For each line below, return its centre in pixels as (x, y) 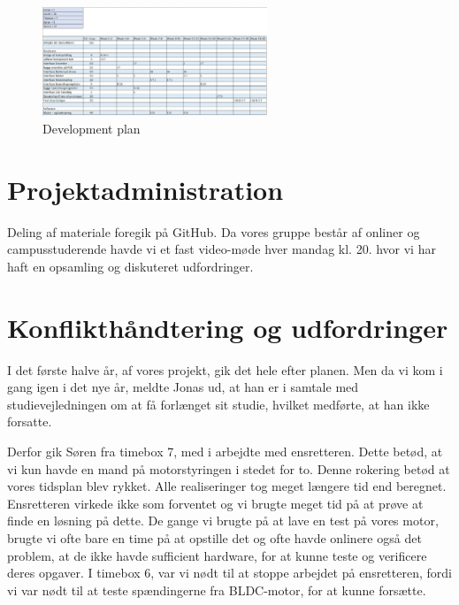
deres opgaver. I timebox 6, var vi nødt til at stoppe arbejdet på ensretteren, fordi (229, 573)
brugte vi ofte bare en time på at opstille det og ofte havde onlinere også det (214, 538)
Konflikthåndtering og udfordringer (228, 327)
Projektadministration (145, 189)
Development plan (92, 129)
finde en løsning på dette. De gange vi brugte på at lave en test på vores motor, (223, 521)
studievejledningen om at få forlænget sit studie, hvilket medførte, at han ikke (218, 404)
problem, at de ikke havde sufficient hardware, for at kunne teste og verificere (217, 555)
